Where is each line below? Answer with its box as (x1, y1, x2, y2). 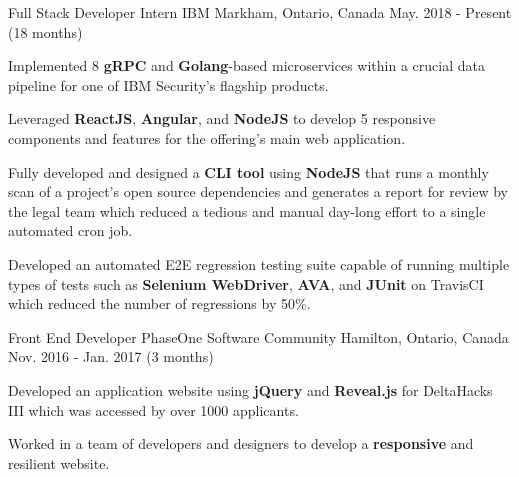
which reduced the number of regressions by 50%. (8, 293, 311, 314)
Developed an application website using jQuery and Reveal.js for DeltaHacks (8, 379, 493, 400)
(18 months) (8, 21, 83, 42)
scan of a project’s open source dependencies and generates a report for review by (8, 181, 508, 202)
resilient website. (8, 452, 110, 473)
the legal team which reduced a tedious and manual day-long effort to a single (8, 200, 486, 221)
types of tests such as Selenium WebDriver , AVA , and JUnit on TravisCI (8, 273, 484, 294)
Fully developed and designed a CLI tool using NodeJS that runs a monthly (8, 161, 489, 182)
